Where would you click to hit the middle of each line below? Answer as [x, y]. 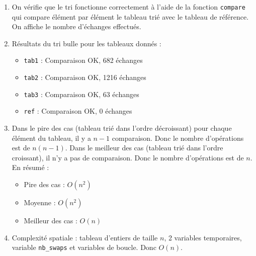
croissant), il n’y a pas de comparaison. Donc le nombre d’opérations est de [128, 157]
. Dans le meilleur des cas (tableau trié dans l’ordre [144, 148]
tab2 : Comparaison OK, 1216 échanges [85, 77]
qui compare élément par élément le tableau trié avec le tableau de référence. [130, 16]
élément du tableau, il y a [51, 138]
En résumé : [30, 167]
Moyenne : [40, 202]
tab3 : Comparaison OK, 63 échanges [81, 94]
